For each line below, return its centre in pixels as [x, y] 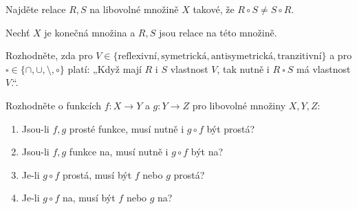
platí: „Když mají [105, 68]
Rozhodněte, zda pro [49, 55]
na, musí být [89, 198]
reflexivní [138, 57]
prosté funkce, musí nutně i [127, 128]
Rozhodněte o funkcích [54, 105]
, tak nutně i [243, 68]
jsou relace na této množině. [218, 32]
